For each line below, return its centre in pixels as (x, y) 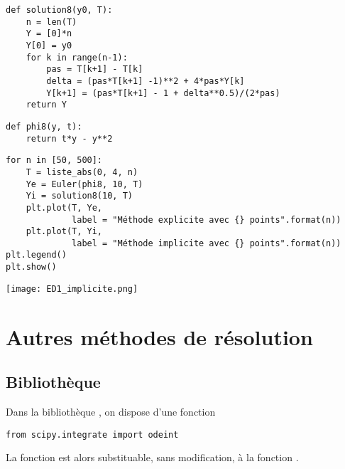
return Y (46, 105)
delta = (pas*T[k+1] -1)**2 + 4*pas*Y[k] (146, 81)
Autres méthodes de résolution (159, 336)
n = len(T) (51, 22)
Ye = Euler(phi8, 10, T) (84, 184)
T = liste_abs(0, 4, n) (82, 172)
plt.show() (31, 267)
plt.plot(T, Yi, (64, 232)
